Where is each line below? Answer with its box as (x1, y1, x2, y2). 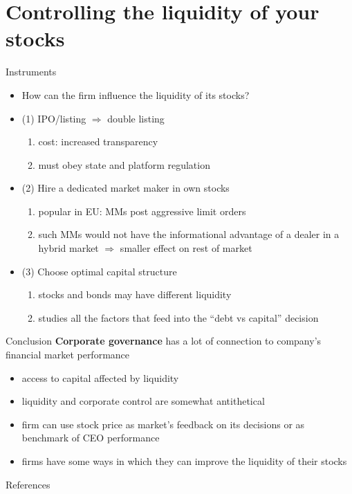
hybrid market (38, 241, 99, 255)
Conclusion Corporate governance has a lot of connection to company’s (6, 333, 322, 348)
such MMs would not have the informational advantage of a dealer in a (38, 227, 340, 241)
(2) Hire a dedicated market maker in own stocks (21, 181, 230, 195)
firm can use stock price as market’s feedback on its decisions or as (21, 417, 305, 431)
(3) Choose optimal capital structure (21, 264, 177, 278)
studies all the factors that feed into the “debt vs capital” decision (38, 310, 319, 324)
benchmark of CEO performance (21, 430, 160, 445)
